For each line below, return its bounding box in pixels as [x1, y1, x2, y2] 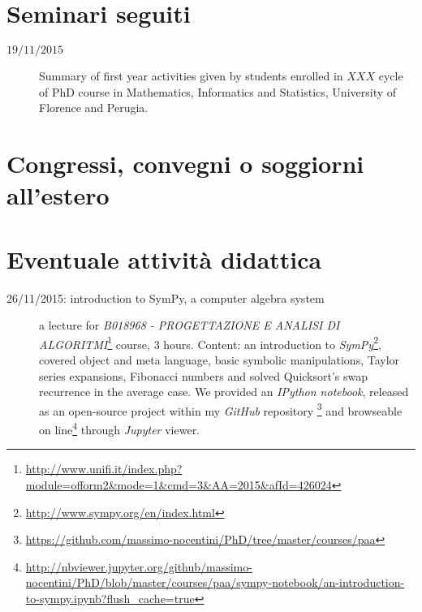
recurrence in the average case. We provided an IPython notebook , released [39, 383, 409, 400]
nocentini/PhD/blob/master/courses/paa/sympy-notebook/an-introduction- [25, 574, 405, 591]
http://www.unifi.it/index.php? [25, 460, 183, 477]
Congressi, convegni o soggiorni [6, 147, 364, 180]
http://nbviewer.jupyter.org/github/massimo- [25, 558, 252, 575]
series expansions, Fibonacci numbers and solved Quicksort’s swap [39, 367, 368, 384]
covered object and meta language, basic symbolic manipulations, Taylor [39, 351, 400, 368]
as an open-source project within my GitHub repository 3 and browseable [39, 399, 403, 419]
